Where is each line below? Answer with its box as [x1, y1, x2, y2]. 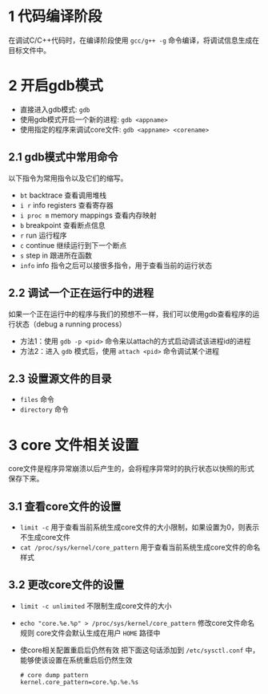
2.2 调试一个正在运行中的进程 [8, 286, 154, 300]
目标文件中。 [8, 45, 50, 55]
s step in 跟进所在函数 [19, 250, 93, 260]
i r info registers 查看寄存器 [19, 200, 114, 209]
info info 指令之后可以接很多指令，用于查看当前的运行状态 [19, 260, 213, 270]
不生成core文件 [19, 533, 70, 542]
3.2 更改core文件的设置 [8, 578, 125, 592]
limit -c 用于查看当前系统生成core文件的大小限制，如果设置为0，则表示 [19, 522, 260, 532]
